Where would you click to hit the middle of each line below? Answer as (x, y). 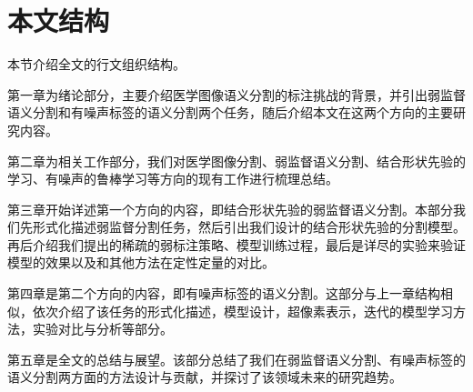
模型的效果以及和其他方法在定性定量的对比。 (141, 262)
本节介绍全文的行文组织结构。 (96, 64)
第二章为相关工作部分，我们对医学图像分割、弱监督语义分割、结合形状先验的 (236, 161)
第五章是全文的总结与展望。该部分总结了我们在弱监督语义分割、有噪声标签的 (236, 359)
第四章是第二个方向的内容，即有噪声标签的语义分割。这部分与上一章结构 (224, 293)
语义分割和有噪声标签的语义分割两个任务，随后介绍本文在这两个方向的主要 (230, 112)
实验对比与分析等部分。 (102, 329)
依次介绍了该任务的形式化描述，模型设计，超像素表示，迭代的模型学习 (242, 311)
